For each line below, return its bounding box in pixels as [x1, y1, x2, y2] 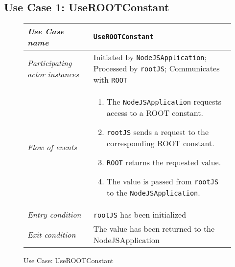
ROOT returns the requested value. [107, 156, 221, 168]
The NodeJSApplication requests [107, 96, 222, 108]
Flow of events [27, 141, 77, 153]
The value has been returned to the [93, 223, 215, 235]
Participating [27, 57, 72, 68]
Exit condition [27, 228, 76, 240]
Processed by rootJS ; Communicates [93, 63, 220, 74]
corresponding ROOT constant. [107, 137, 214, 149]
